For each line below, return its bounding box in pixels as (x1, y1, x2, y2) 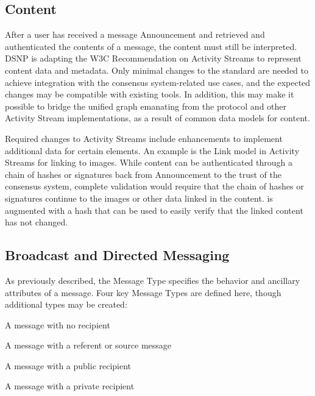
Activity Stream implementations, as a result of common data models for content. (5, 111, 310, 124)
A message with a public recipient (5, 359, 132, 372)
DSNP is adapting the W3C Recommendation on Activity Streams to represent (5, 52, 302, 65)
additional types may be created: (5, 298, 127, 311)
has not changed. (5, 216, 68, 228)
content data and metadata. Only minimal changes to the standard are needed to (5, 63, 309, 76)
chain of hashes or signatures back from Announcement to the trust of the (5, 168, 281, 180)
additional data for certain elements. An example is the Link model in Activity (5, 144, 300, 157)
